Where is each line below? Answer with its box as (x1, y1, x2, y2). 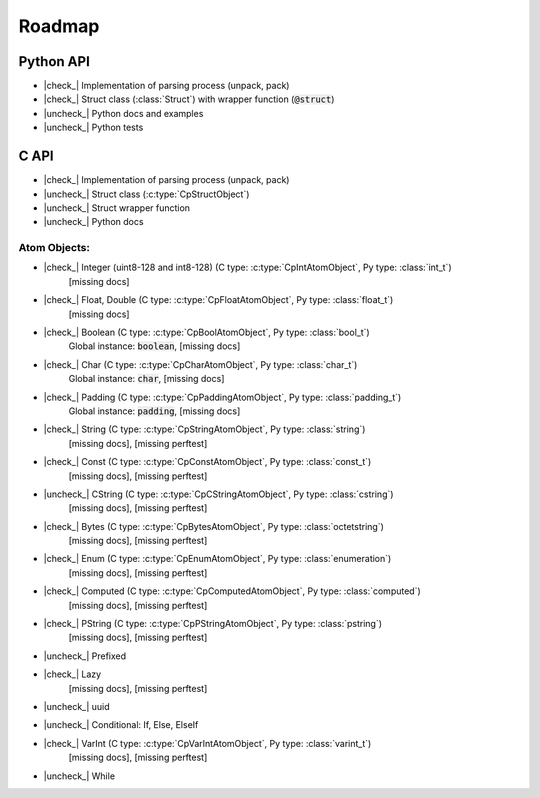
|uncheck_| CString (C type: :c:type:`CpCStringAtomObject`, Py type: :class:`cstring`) (43, 488, 394, 500)
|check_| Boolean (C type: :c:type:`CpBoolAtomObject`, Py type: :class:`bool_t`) (43, 326, 370, 339)
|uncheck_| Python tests (43, 121, 144, 134)
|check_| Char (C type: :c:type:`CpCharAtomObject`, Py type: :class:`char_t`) (43, 358, 358, 370)
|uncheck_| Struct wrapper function (43, 201, 190, 214)
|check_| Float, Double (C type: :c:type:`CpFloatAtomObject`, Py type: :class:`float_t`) (43, 294, 394, 306)
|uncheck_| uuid (43, 701, 110, 712)
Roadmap (18, 15, 100, 37)
